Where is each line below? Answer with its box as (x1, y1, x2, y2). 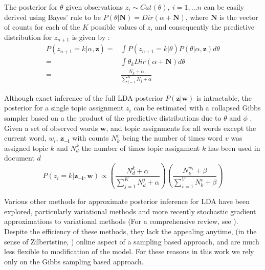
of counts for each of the (4, 21, 80, 32)
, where (185, 11, 209, 22)
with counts (72, 132, 109, 143)
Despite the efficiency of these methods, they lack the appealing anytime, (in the (4, 226, 257, 236)
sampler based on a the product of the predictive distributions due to (4, 112, 222, 123)
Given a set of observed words (4, 122, 98, 133)
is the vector (219, 11, 258, 22)
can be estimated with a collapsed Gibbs (134, 102, 261, 113)
